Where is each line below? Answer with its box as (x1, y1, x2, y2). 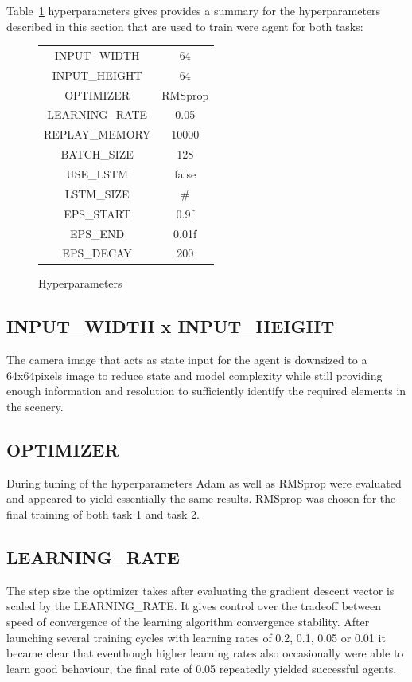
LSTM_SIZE (64, 185, 130, 202)
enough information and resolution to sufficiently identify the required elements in (6, 382, 406, 399)
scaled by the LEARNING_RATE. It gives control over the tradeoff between (6, 598, 382, 614)
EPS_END (70, 225, 125, 241)
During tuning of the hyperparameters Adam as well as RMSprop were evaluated (6, 474, 402, 491)
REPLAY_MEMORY (44, 126, 151, 143)
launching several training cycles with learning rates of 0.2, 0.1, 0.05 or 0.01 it (6, 629, 386, 645)
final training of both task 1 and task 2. (6, 506, 200, 523)
